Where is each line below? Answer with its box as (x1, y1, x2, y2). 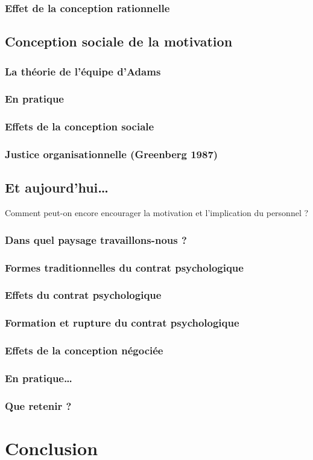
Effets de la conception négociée (5, 343, 163, 358)
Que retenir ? (5, 398, 72, 413)
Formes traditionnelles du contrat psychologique (5, 260, 244, 275)
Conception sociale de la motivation (5, 32, 233, 51)
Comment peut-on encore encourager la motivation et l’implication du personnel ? (5, 206, 309, 219)
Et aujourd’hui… (5, 178, 109, 197)
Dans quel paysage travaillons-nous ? (5, 232, 187, 247)
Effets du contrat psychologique (5, 287, 162, 302)
